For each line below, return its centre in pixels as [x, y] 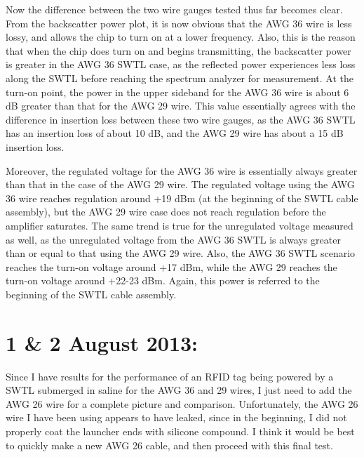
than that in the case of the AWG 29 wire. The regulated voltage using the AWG [180, 184]
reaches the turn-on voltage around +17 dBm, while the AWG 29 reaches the [171, 266]
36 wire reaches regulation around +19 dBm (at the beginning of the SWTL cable [182, 198]
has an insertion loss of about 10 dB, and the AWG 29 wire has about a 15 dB [175, 133]
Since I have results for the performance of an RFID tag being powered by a [170, 376]
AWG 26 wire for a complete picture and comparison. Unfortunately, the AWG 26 [182, 403]
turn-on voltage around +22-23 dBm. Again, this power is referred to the [163, 280]
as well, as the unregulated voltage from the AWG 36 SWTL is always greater [173, 239]
